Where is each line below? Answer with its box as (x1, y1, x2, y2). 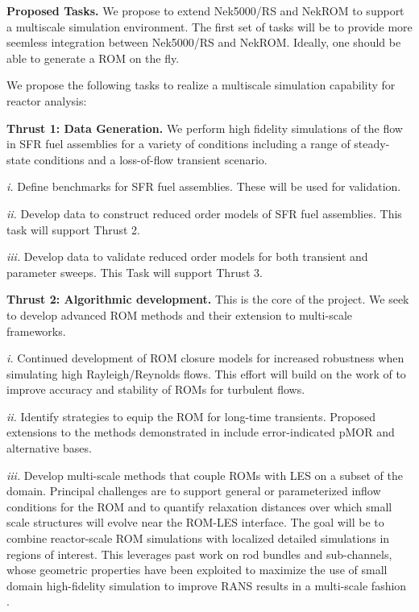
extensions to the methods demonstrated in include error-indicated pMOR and (6, 424, 395, 440)
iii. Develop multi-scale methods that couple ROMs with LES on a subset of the (6, 466, 403, 483)
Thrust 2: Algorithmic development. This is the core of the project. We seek (6, 291, 409, 308)
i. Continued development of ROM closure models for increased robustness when (6, 349, 404, 366)
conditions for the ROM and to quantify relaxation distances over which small (6, 498, 392, 515)
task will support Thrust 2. (6, 221, 140, 238)
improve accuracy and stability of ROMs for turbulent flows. (6, 381, 305, 398)
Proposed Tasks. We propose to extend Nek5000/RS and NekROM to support (6, 2, 404, 19)
